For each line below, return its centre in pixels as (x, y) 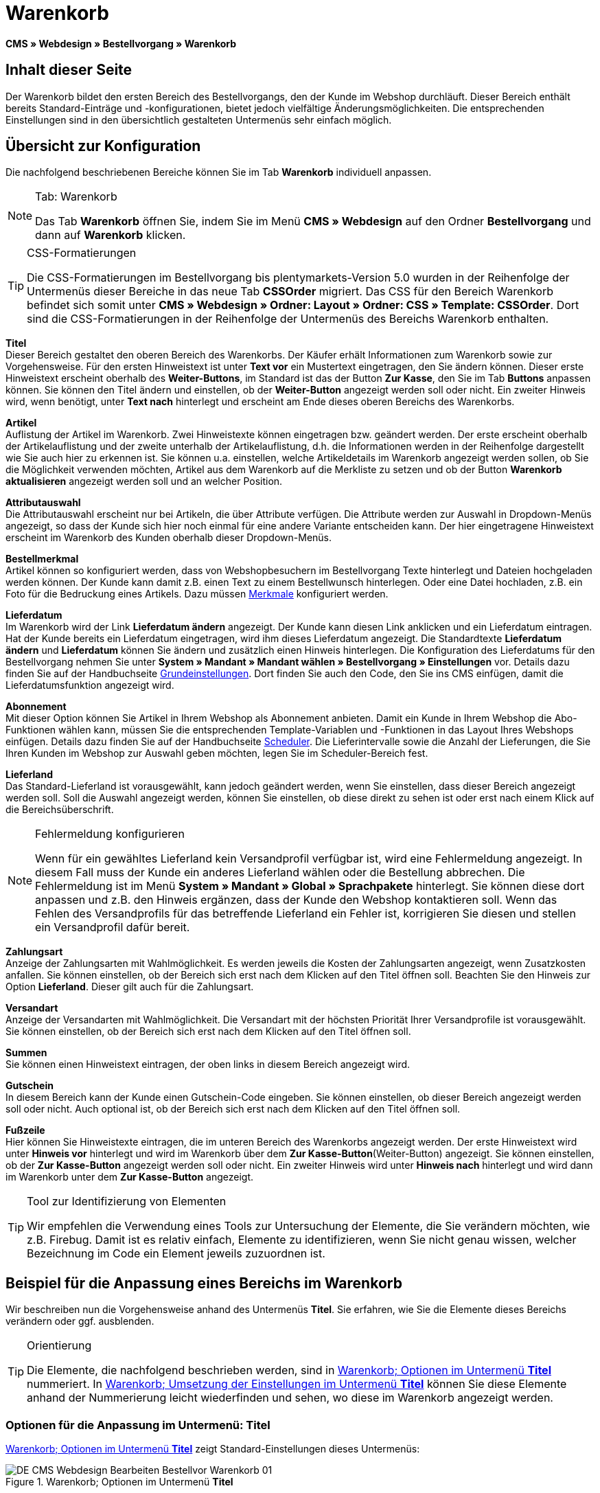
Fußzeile (25, 1130)
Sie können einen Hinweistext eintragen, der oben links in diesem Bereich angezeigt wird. (208, 1064)
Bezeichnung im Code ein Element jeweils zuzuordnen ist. (176, 1254)
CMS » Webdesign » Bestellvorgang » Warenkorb (121, 43)
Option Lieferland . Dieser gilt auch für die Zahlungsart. (130, 987)
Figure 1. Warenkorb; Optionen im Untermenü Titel (119, 1482)
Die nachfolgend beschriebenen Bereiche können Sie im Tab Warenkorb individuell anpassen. (219, 172)
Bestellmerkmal (42, 559)
